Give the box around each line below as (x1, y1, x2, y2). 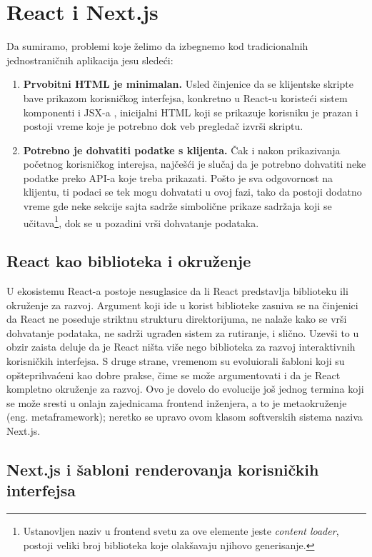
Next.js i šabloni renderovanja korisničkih (6, 458, 319, 481)
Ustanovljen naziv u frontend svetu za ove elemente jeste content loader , (23, 523, 339, 538)
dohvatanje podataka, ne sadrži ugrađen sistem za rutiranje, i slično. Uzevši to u (6, 325, 359, 340)
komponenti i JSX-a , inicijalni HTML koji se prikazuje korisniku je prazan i (23, 104, 358, 119)
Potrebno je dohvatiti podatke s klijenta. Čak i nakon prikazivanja (23, 142, 341, 157)
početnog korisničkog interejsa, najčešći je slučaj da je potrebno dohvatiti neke (23, 156, 366, 171)
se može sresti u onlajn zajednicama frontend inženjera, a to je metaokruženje (6, 395, 347, 410)
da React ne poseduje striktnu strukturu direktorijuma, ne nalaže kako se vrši (6, 311, 347, 326)
